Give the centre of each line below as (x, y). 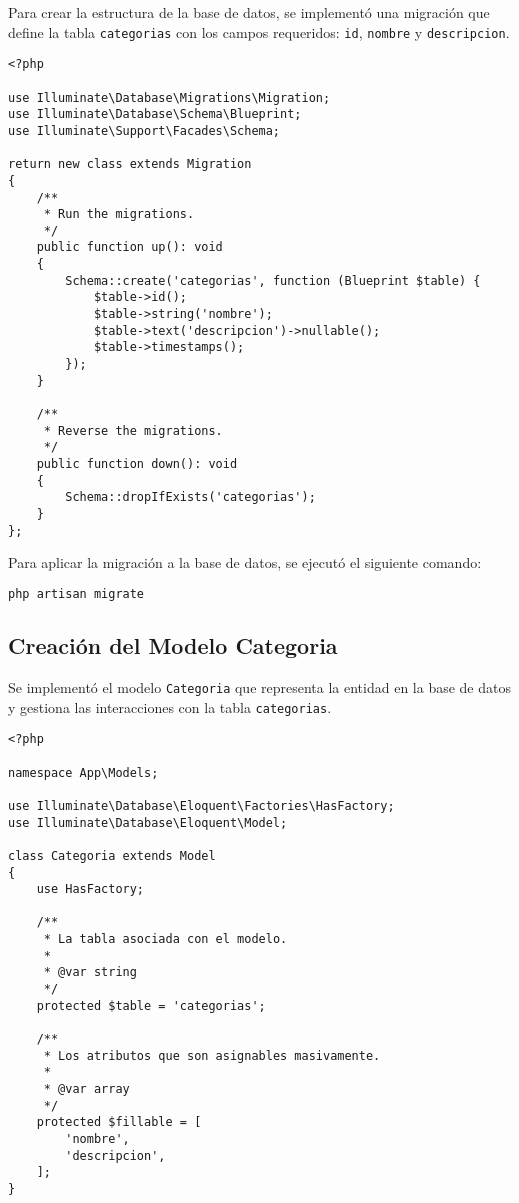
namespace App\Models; (83, 772)
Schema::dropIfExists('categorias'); (190, 497)
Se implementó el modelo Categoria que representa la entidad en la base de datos (259, 686)
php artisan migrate (76, 593)
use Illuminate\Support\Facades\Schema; (144, 130)
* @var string (90, 972)
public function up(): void (129, 247)
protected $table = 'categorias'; (151, 1005)
